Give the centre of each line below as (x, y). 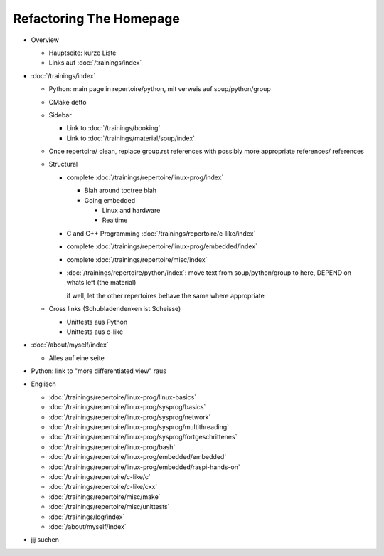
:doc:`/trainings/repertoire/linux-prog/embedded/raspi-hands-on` (145, 467)
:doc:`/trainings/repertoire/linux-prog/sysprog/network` (130, 417)
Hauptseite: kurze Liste (82, 53)
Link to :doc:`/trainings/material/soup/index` (131, 138)
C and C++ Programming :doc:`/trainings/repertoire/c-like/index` (161, 233)
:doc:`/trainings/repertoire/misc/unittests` (109, 507)
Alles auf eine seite (76, 358)
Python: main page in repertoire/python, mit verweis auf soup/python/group (160, 89)
